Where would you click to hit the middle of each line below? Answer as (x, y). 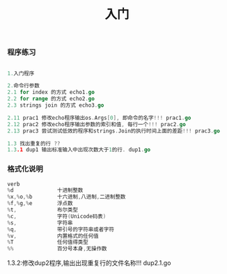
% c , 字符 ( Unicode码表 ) (57, 216)
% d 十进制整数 (45, 190)
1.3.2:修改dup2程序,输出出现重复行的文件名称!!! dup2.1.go (89, 263)
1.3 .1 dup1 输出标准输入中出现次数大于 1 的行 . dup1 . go (79, 150)
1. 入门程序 (21, 73)
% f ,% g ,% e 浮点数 (40, 204)
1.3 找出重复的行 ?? (34, 144)
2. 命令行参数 (23, 86)
